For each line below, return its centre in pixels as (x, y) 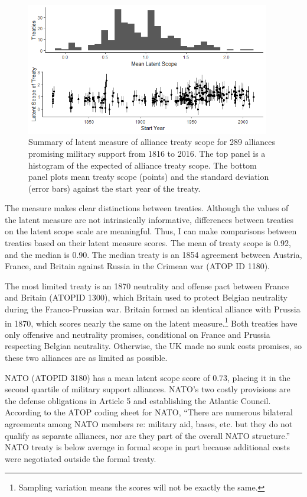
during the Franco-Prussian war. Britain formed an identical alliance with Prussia (153, 309)
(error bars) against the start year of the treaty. (115, 188)
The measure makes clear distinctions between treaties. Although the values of (147, 208)
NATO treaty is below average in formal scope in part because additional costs (148, 447)
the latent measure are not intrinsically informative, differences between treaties (149, 219)
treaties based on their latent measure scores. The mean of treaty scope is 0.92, (148, 243)
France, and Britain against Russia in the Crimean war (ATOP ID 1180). (137, 266)
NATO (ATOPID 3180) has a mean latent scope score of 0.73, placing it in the (148, 377)
